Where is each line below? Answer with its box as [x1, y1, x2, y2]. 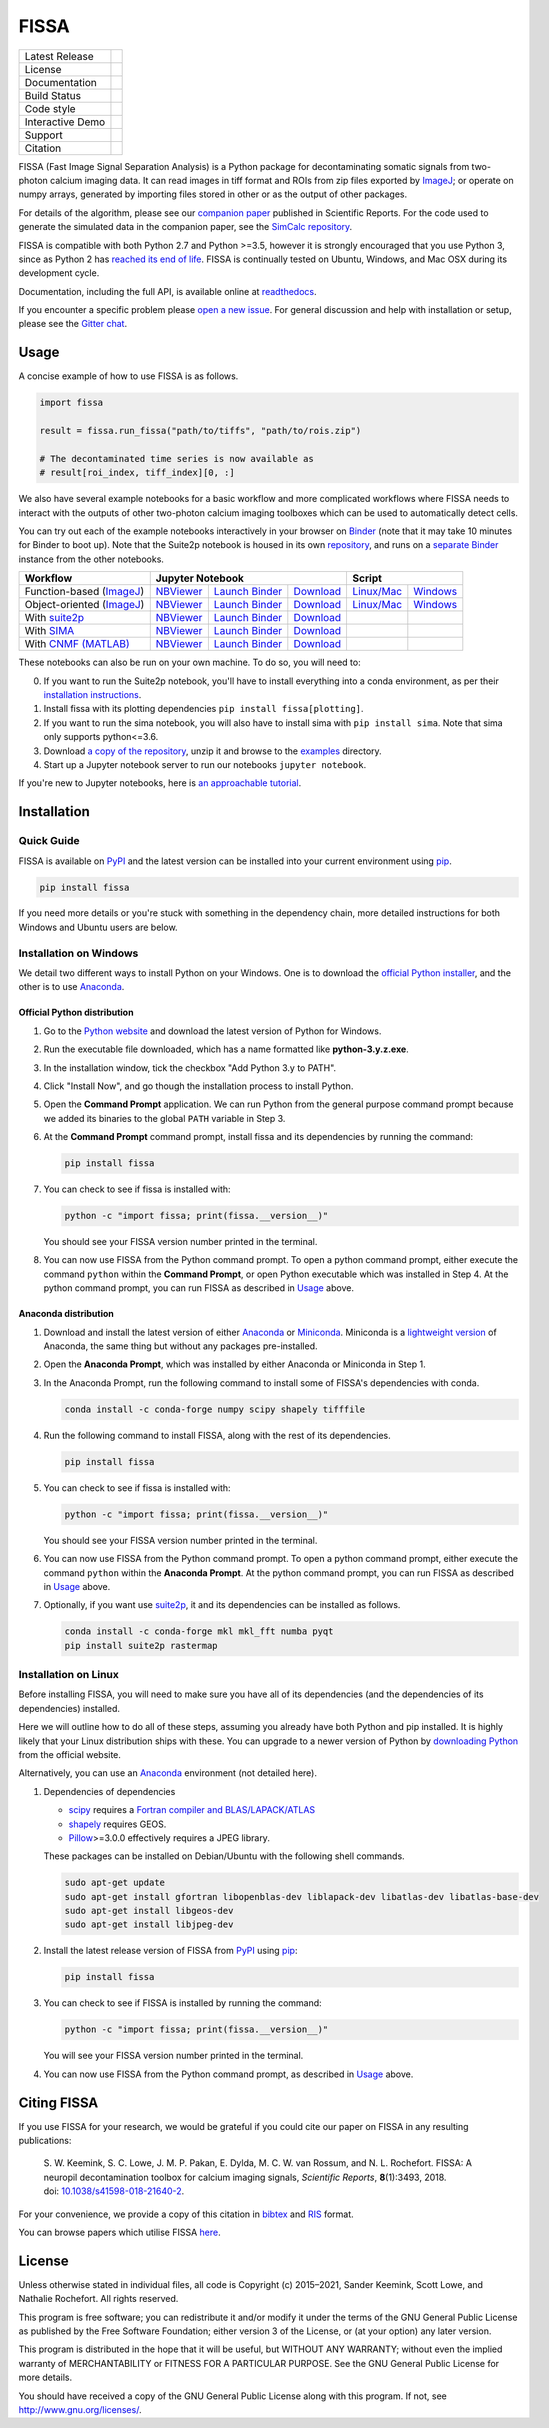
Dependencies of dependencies [43, 1785, 176, 1797]
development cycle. [18, 267, 100, 279]
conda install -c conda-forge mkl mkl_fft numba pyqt [64, 1626, 334, 1637]
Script [352, 571, 382, 585]
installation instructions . [43, 689, 142, 701]
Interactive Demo [24, 115, 106, 129]
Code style [24, 101, 76, 115]
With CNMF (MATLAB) [24, 637, 130, 651]
